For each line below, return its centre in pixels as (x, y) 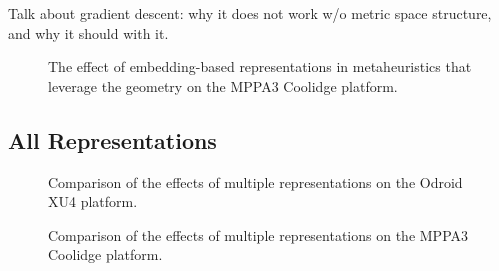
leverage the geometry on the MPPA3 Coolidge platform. (223, 85)
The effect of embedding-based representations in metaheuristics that (260, 66)
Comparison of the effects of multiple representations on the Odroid (255, 181)
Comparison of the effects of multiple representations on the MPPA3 (258, 234)
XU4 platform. (93, 201)
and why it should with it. (88, 32)
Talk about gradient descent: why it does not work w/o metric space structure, (250, 13)
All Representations (112, 139)
